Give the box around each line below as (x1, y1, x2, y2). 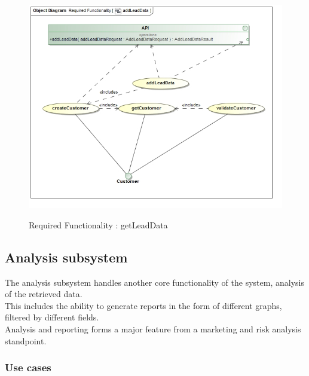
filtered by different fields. (5, 311, 99, 323)
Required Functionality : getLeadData (29, 218, 168, 231)
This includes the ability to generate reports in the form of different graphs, (5, 299, 282, 311)
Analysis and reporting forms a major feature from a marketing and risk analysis (5, 323, 301, 335)
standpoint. (5, 334, 47, 347)
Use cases (5, 360, 51, 375)
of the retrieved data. (5, 288, 82, 300)
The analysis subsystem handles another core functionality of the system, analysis (5, 276, 304, 288)
